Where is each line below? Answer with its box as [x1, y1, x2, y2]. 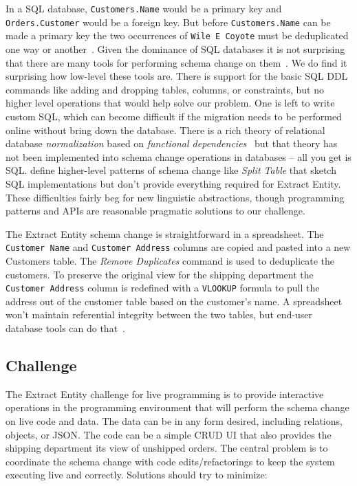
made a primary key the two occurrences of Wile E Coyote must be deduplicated [6, 28, 349, 43]
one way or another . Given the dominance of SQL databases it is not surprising [6, 41, 345, 56]
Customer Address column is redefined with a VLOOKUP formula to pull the [6, 280, 320, 295]
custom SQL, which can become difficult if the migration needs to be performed [6, 109, 342, 123]
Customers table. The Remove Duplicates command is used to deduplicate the [6, 253, 335, 267]
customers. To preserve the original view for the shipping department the [6, 267, 314, 281]
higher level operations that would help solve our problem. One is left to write [6, 96, 335, 110]
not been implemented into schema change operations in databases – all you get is [6, 149, 351, 164]
